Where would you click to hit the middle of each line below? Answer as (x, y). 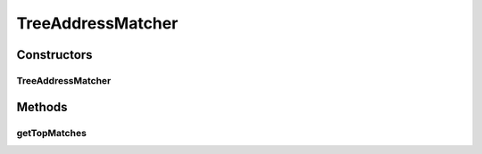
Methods (42, 107)
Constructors (54, 55)
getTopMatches (51, 133)
